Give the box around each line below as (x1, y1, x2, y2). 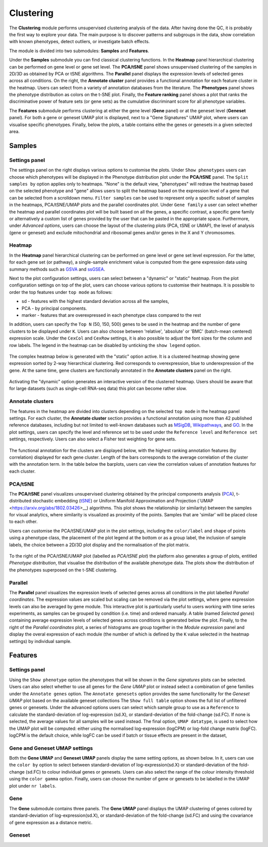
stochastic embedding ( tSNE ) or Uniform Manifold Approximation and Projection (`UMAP (32, 498, 213, 504)
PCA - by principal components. (21, 305, 87, 311)
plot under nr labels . (9, 782, 57, 789)
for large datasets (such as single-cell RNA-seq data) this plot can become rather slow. (9, 385, 187, 392)
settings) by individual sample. (9, 638, 72, 644)
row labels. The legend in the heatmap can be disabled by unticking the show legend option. (9, 342, 201, 348)
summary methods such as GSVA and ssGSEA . (9, 266, 105, 272)
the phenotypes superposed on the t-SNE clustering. (9, 566, 118, 573)
